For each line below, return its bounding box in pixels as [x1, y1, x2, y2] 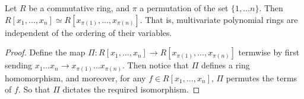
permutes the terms [226, 71, 297, 84]
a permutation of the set [140, 2, 229, 14]
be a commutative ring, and [28, 2, 129, 14]
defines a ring [201, 59, 250, 71]
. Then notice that [122, 59, 189, 71]
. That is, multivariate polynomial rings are [140, 13, 298, 25]
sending [5, 59, 32, 71]
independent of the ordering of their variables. [5, 26, 172, 38]
